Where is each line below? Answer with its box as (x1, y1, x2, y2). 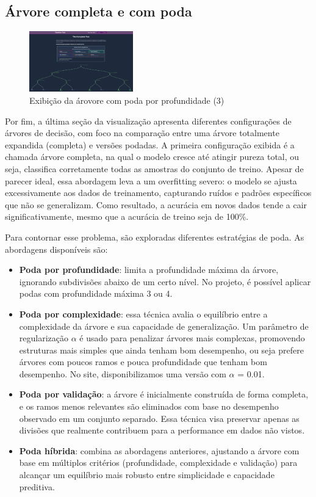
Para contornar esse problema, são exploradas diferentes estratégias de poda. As (5, 230, 304, 243)
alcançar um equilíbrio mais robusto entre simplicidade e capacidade (19, 468, 275, 481)
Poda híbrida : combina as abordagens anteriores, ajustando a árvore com (19, 444, 300, 457)
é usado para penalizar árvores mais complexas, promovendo (79, 332, 305, 344)
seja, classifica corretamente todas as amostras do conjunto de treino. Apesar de (5, 162, 304, 175)
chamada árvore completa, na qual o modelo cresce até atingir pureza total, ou (5, 150, 300, 163)
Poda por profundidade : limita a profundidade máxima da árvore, (19, 263, 279, 276)
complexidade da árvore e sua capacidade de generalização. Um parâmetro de (19, 319, 309, 332)
